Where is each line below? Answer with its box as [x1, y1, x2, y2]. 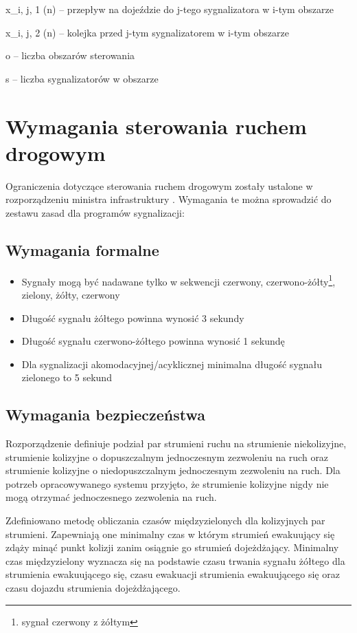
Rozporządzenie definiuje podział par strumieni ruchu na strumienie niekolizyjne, [5, 436, 347, 451]
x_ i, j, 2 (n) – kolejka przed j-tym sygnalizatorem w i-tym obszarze [5, 25, 289, 39]
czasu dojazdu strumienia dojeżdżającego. [5, 581, 181, 595]
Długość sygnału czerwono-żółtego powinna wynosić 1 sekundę [21, 334, 285, 348]
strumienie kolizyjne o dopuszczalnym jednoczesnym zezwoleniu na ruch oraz [5, 449, 329, 464]
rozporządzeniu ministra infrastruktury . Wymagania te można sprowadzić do [5, 192, 332, 206]
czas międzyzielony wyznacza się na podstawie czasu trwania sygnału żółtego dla [5, 553, 345, 568]
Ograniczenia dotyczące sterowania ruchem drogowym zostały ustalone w [5, 178, 313, 193]
